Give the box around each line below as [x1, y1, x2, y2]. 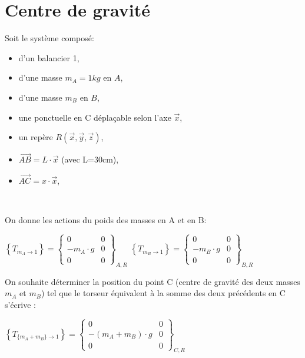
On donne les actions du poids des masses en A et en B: [5, 214, 207, 226]
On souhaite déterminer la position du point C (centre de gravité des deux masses [5, 275, 300, 287]
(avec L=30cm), [61, 153, 119, 165]
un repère [18, 131, 53, 143]
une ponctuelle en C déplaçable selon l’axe [18, 111, 171, 123]
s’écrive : [5, 298, 36, 310]
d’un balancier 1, [18, 51, 79, 64]
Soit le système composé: [5, 32, 94, 44]
